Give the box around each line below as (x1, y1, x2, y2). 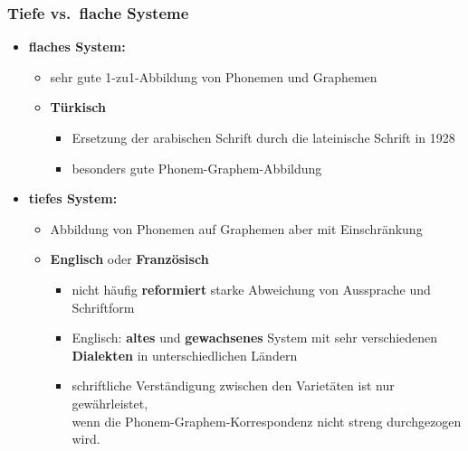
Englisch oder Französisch (50, 249, 209, 268)
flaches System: (28, 37, 126, 56)
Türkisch (50, 98, 107, 117)
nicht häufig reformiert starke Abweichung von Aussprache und (72, 279, 431, 298)
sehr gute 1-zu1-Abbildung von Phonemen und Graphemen (50, 67, 377, 86)
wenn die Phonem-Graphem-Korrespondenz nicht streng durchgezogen (72, 411, 462, 430)
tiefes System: (28, 189, 118, 208)
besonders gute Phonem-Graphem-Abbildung (72, 158, 322, 177)
